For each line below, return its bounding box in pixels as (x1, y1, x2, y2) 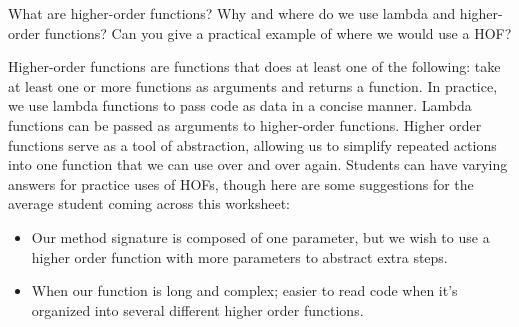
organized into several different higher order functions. (31, 299, 364, 320)
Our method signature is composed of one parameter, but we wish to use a (31, 226, 490, 247)
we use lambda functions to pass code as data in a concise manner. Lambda (8, 95, 472, 116)
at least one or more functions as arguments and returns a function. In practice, (8, 75, 498, 96)
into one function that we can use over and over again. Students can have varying (8, 154, 508, 175)
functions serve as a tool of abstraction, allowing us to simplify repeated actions (8, 134, 497, 155)
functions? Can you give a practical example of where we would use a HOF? (44, 22, 512, 43)
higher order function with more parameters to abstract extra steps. (31, 246, 448, 267)
